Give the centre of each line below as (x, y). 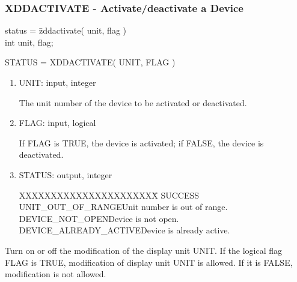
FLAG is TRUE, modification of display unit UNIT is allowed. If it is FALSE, (149, 262)
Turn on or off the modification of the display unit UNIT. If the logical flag (144, 250)
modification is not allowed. (56, 274)
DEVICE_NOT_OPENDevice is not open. (99, 218)
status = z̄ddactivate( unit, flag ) (66, 30)
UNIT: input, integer (57, 82)
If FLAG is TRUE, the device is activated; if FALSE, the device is (141, 142)
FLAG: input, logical (57, 123)
